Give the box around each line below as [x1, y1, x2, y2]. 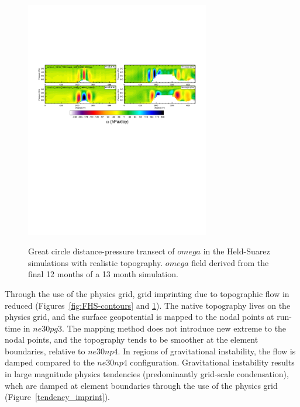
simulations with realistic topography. [28, 256, 163, 268]
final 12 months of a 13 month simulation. [28, 268, 178, 280]
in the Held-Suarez [203, 245, 270, 257]
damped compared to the [5, 356, 95, 368]
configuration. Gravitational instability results [130, 356, 295, 368]
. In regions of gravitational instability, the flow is [118, 344, 296, 357]
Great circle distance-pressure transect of [28, 245, 175, 257]
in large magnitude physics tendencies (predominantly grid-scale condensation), [5, 368, 289, 380]
